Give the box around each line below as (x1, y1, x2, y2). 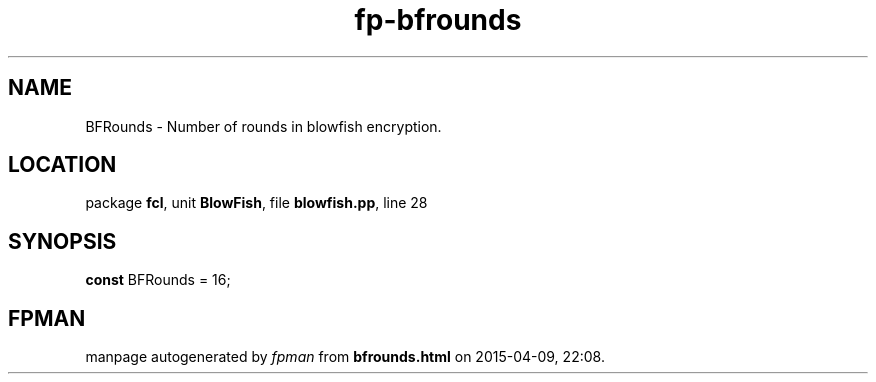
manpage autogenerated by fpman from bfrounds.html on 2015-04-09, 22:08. (85, 348, 605, 366)
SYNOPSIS (8, 228, 117, 254)
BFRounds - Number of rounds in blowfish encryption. (85, 117, 442, 135)
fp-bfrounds (354, 3, 522, 37)
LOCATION (8, 152, 117, 178)
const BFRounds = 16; (85, 271, 231, 289)
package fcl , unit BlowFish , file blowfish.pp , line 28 (85, 194, 428, 212)
